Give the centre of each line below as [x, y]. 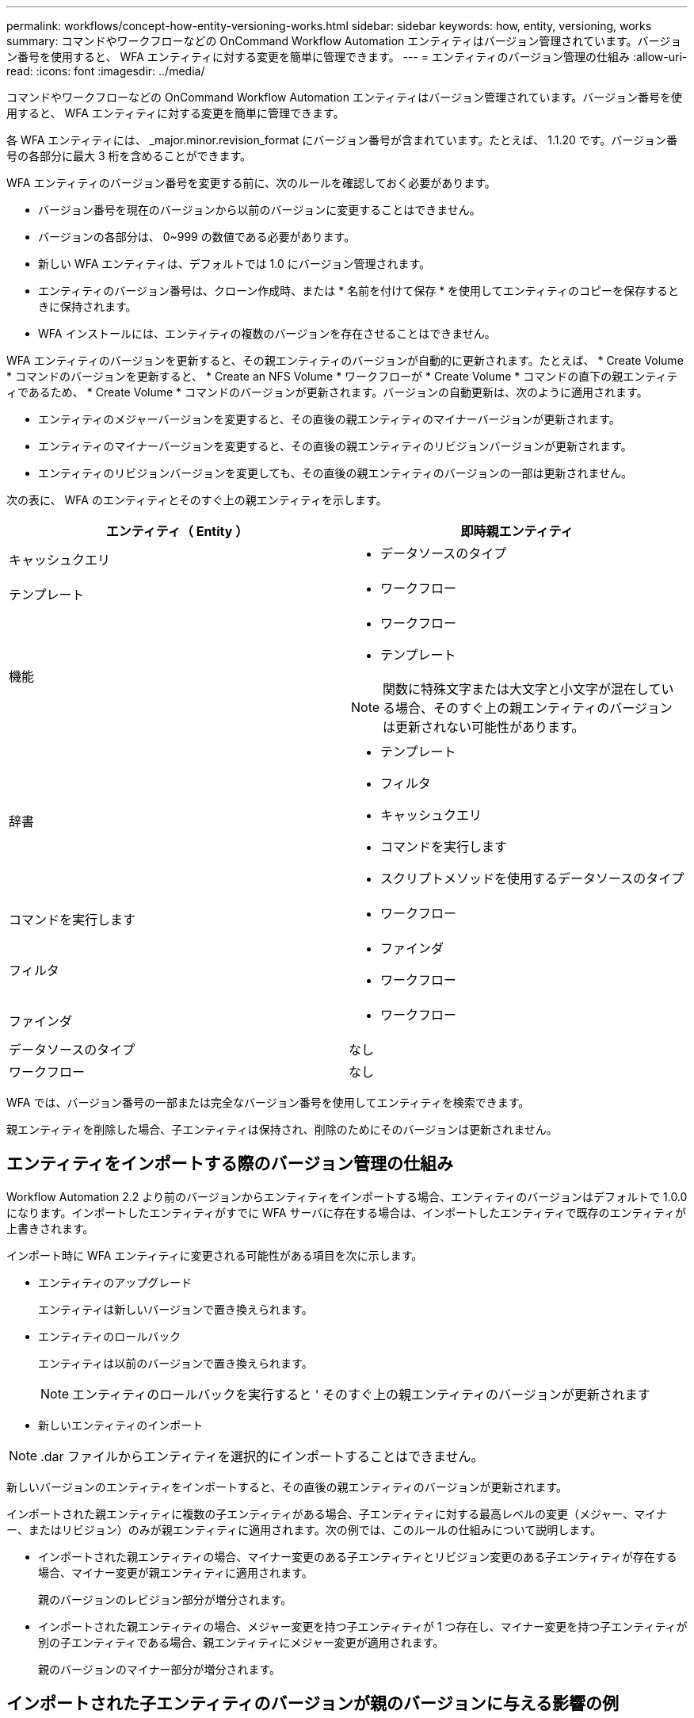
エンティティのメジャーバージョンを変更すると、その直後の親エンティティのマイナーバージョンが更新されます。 [329, 419]
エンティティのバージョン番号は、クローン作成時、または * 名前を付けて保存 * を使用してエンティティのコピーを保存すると [359, 291]
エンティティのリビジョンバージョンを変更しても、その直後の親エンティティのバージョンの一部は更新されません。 [336, 473]
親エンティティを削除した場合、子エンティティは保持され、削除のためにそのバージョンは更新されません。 [282, 1129]
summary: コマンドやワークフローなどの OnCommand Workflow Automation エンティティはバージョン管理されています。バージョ [344, 41]
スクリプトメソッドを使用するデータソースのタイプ [532, 878]
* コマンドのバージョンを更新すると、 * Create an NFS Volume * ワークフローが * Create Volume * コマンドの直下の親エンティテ [342, 376]
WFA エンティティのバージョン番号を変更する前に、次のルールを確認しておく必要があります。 [251, 183]
